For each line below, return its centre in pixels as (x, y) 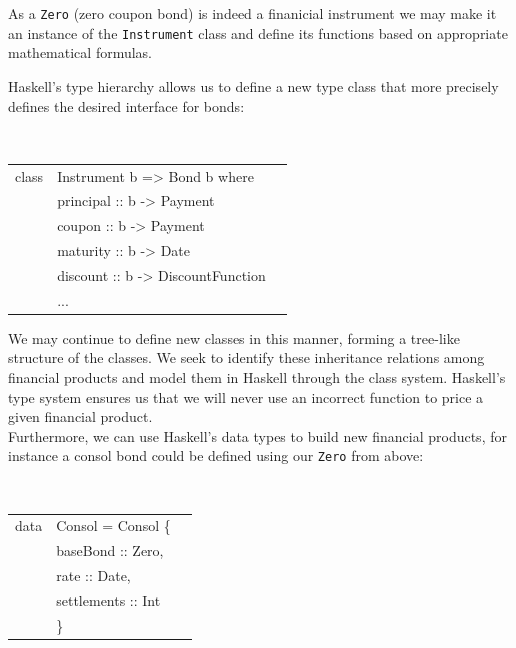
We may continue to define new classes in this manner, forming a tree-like (234, 337)
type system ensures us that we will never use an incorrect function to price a (246, 396)
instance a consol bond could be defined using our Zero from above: (216, 455)
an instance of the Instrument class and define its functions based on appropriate (258, 32)
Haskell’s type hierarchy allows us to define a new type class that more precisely (253, 85)
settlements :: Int (108, 599)
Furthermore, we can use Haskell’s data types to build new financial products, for (257, 435)
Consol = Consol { (113, 525)
